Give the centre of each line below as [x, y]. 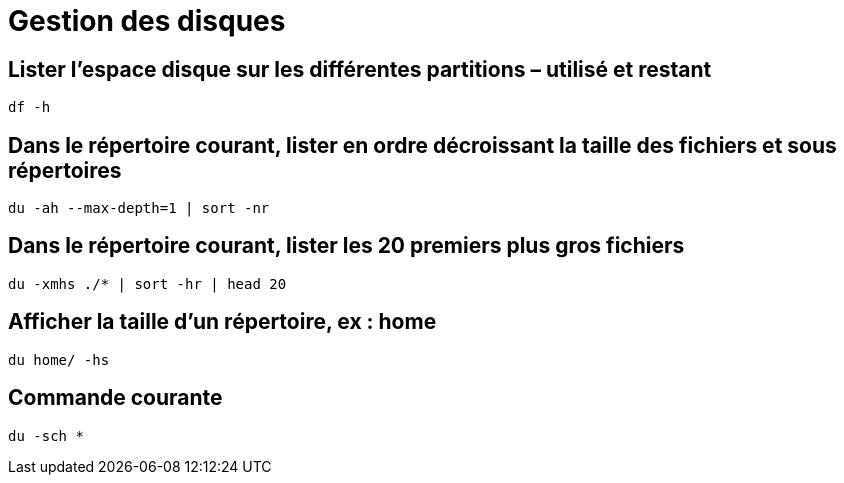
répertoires [65, 170]
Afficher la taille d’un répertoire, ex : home [222, 322]
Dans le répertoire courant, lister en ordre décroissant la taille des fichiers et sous [422, 145]
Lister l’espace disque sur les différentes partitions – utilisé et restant [360, 69]
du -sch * [46, 435]
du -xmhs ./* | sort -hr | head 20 [147, 283]
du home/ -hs [59, 359]
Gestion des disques [147, 21]
